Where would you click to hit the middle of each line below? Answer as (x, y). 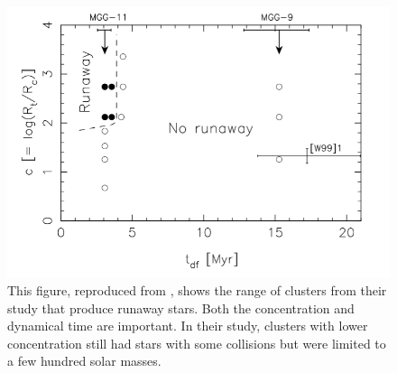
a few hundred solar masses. (84, 361)
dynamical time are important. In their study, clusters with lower (188, 326)
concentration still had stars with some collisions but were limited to (197, 343)
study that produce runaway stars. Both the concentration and (181, 308)
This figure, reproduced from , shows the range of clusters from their (197, 290)
